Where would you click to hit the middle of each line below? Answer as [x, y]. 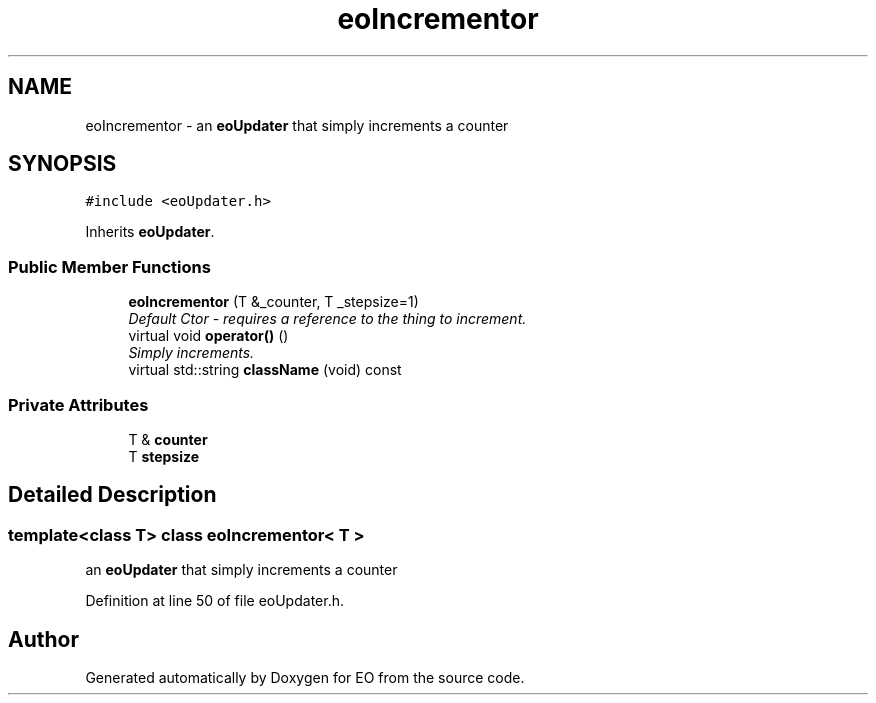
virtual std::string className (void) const [265, 370]
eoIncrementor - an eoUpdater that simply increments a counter [297, 125]
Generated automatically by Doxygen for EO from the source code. [305, 677]
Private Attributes [78, 404]
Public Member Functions [109, 266]
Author [43, 639]
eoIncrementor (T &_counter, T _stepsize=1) [273, 302]
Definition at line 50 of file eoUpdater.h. [214, 601]
